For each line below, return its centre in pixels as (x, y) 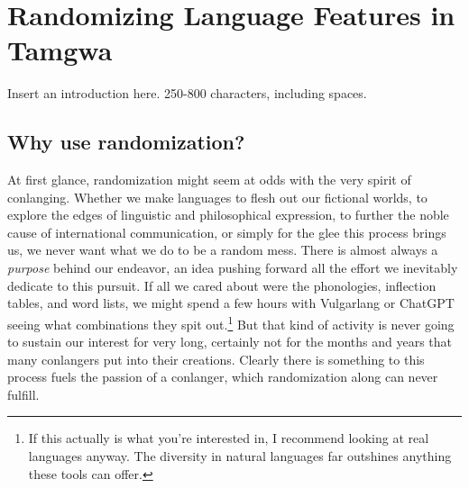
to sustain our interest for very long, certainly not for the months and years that (230, 342)
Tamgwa (60, 50)
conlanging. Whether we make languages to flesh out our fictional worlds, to (217, 197)
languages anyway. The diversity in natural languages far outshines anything (240, 456)
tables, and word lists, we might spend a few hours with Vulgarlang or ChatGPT (231, 303)
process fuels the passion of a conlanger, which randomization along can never (223, 377)
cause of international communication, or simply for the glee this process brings (227, 232)
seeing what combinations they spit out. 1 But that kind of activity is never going (231, 322)
